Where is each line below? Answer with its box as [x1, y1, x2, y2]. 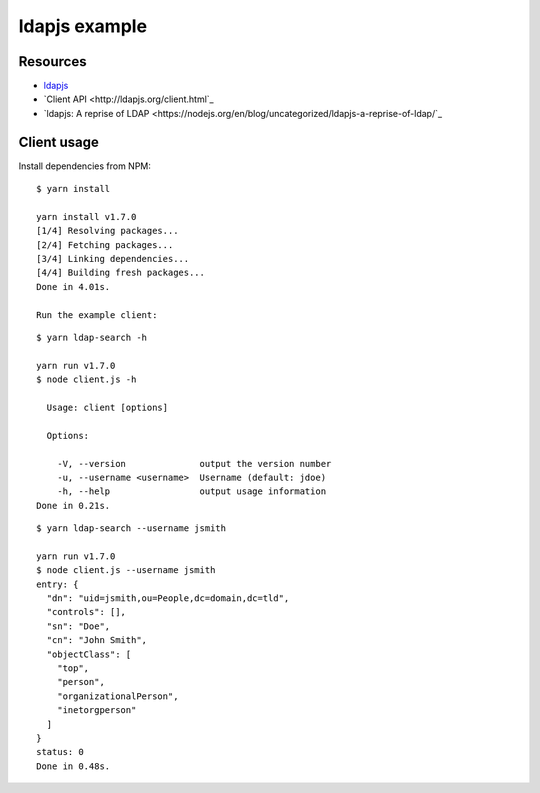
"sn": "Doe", [46, 620, 111, 632]
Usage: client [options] [46, 402, 169, 413]
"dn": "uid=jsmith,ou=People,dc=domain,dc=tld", [46, 593, 290, 604]
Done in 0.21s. [36, 500, 111, 511]
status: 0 [36, 746, 84, 758]
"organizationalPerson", [56, 690, 179, 702]
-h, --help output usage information [56, 486, 327, 497]
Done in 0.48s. [36, 760, 111, 772]
